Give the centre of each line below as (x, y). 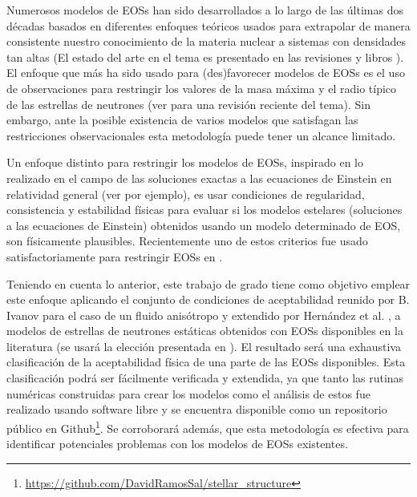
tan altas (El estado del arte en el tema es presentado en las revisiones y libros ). (205, 57)
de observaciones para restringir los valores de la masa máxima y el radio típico (202, 88)
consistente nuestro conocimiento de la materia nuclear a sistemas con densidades (206, 41)
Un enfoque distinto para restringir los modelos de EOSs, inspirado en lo (185, 162)
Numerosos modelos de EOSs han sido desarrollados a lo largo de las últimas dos (205, 10)
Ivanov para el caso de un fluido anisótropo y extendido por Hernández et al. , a (204, 315)
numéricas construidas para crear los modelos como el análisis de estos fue (188, 393)
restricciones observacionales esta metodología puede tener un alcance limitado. (201, 135)
